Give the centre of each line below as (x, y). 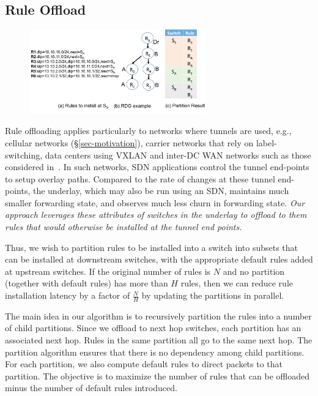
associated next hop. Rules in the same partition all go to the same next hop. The (159, 340)
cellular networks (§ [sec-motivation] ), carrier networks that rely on (129, 142)
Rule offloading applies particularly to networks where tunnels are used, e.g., (148, 131)
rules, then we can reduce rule (237, 283)
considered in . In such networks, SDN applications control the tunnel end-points (157, 167)
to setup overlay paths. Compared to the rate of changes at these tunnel (140, 178)
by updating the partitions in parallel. (213, 295)
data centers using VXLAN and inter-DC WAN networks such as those (178, 155)
